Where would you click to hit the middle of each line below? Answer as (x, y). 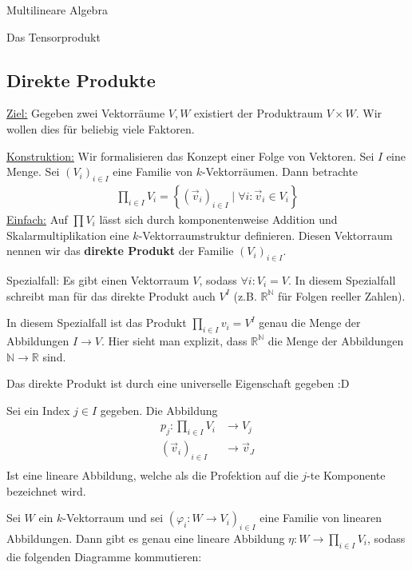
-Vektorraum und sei (113, 518)
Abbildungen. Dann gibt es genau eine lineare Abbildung (146, 538)
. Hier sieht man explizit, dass (174, 340)
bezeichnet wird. (46, 490)
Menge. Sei (33, 171)
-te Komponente (346, 475)
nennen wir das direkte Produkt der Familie (120, 251)
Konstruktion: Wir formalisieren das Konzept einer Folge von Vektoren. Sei (190, 155)
